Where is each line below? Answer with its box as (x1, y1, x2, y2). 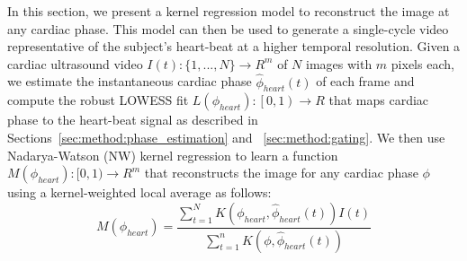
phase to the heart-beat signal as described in (7, 110, 258, 129)
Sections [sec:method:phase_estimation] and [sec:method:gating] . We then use (7, 127, 445, 146)
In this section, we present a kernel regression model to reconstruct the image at (7, 2, 450, 20)
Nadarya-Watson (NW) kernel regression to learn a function (7, 145, 338, 164)
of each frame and (316, 72, 415, 91)
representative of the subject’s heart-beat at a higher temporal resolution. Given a (7, 37, 461, 56)
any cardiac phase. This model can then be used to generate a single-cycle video (7, 19, 449, 38)
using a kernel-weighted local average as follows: (7, 183, 272, 202)
